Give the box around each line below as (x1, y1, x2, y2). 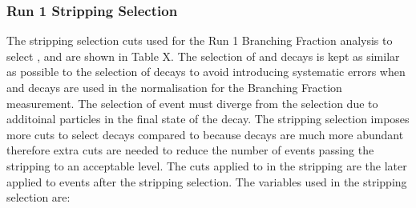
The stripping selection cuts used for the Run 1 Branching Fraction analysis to (6, 32, 393, 49)
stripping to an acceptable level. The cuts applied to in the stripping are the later (6, 157, 407, 174)
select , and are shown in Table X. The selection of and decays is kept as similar (6, 47, 400, 64)
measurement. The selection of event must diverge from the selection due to (6, 94, 378, 111)
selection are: (6, 189, 71, 206)
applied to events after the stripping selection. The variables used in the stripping (6, 173, 407, 190)
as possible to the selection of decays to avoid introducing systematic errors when (6, 63, 406, 80)
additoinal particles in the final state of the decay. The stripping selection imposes (6, 110, 410, 127)
